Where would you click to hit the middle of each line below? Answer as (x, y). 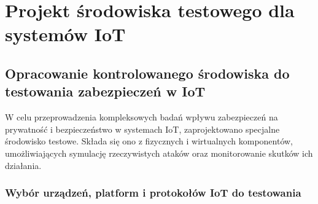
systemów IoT (65, 34)
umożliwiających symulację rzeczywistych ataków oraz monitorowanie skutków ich (159, 153)
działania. (23, 165)
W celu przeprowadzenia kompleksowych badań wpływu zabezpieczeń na (142, 117)
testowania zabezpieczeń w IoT (105, 91)
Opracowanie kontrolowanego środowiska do (147, 73)
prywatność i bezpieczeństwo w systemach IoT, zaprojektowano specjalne (142, 129)
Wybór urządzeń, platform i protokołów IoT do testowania (153, 193)
